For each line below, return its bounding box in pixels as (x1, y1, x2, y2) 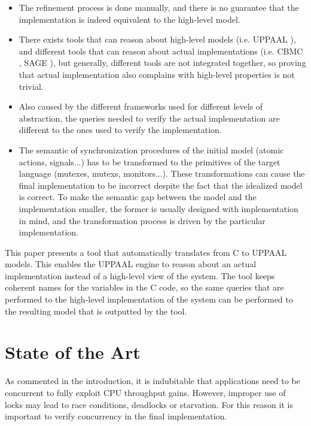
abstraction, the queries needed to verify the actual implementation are (19, 111, 280, 124)
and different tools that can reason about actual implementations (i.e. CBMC (19, 44, 303, 57)
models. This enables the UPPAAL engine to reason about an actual (5, 258, 257, 270)
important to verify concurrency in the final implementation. (5, 410, 227, 422)
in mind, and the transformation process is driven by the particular (19, 214, 266, 226)
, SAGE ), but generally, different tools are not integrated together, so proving (19, 56, 306, 69)
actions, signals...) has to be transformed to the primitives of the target (19, 155, 280, 168)
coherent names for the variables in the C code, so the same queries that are (5, 281, 284, 294)
